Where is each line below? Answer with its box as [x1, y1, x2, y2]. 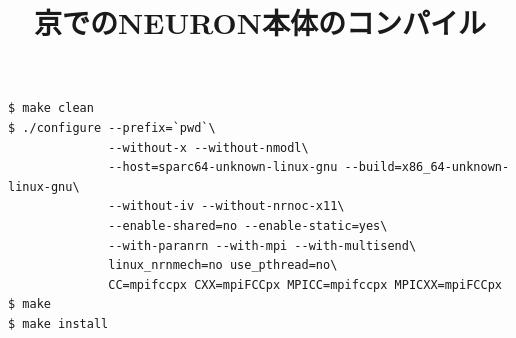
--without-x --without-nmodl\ [108, 140, 309, 155]
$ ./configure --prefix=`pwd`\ [8, 120, 216, 135]
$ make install [8, 316, 109, 331]
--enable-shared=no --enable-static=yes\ [108, 218, 388, 233]
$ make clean [8, 101, 94, 116]
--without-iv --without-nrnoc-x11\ [108, 199, 345, 214]
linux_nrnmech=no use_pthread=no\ [108, 258, 338, 273]
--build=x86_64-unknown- [344, 160, 510, 175]
